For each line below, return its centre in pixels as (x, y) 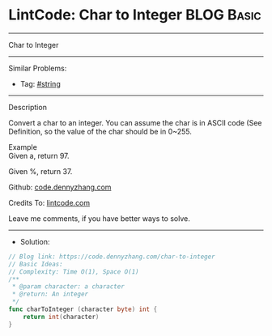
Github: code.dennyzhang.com (60, 187)
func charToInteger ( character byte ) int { (83, 309)
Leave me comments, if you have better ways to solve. (99, 218)
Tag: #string (40, 83)
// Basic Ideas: (36, 264)
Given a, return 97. (39, 155)
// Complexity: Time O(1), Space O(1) (74, 272)
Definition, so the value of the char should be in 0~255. (100, 131)
